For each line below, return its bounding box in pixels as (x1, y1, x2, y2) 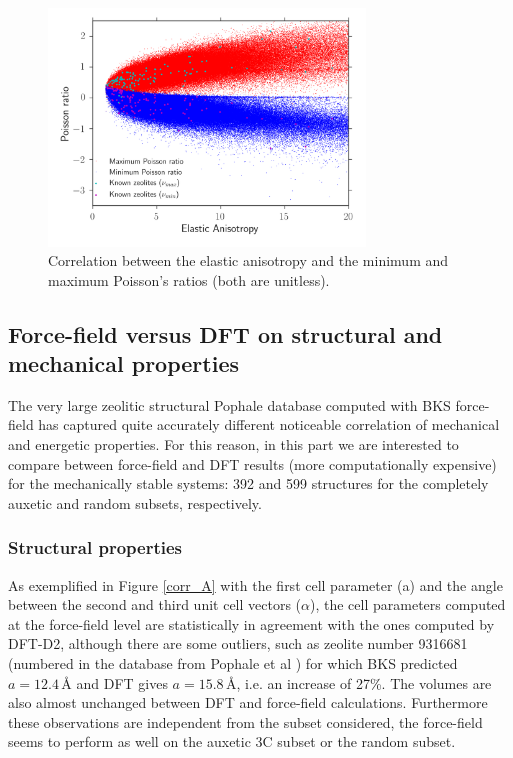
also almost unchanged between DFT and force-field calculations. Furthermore (8, 692, 488, 713)
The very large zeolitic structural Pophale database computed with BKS (8, 394, 451, 415)
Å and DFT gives (61, 672, 168, 693)
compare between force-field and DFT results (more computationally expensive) (8, 453, 497, 474)
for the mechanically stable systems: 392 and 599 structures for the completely (8, 473, 489, 494)
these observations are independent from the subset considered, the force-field (8, 711, 483, 732)
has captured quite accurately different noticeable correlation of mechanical (38, 414, 500, 435)
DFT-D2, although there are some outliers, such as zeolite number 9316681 (8, 633, 468, 654)
